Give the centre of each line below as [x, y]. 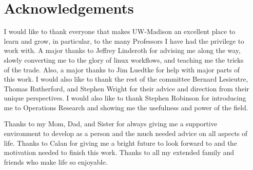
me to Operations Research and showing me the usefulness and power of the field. [126, 107]
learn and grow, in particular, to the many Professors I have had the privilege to [124, 41]
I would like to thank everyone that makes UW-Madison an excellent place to [120, 31]
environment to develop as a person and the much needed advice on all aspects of [126, 133]
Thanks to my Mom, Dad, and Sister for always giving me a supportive [111, 124]
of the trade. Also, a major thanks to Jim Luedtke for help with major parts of [122, 69]
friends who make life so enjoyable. [56, 161]
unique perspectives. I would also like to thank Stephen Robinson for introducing [125, 98]
